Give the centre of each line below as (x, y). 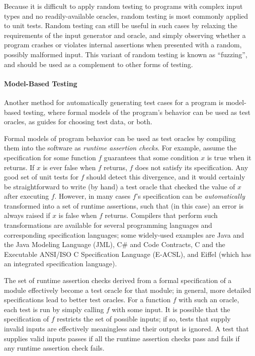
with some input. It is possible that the (171, 309)
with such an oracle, (209, 300)
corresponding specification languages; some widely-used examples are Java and (124, 234)
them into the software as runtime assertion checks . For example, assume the (120, 148)
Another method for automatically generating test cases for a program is (114, 102)
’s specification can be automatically (190, 196)
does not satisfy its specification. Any (192, 167)
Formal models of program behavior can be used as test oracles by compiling (120, 138)
